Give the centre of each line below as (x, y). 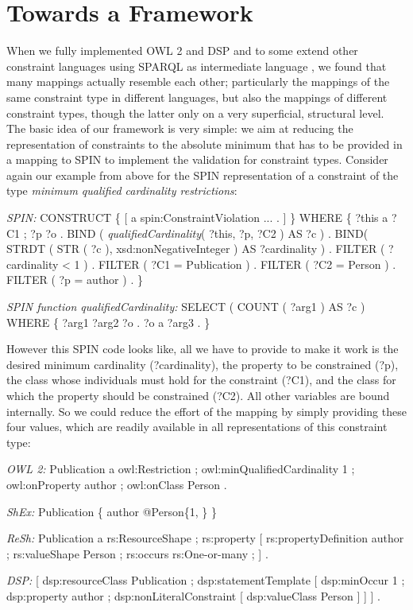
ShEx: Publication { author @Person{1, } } (112, 511)
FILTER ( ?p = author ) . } (75, 280)
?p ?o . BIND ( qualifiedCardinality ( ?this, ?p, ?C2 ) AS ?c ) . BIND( (199, 233)
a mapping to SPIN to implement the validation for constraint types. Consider (197, 159)
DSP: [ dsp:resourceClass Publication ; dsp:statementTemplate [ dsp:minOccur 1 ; (206, 580)
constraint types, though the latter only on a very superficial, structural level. (195, 113)
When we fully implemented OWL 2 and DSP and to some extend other (182, 51)
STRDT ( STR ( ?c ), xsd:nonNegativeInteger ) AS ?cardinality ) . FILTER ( (196, 249)
